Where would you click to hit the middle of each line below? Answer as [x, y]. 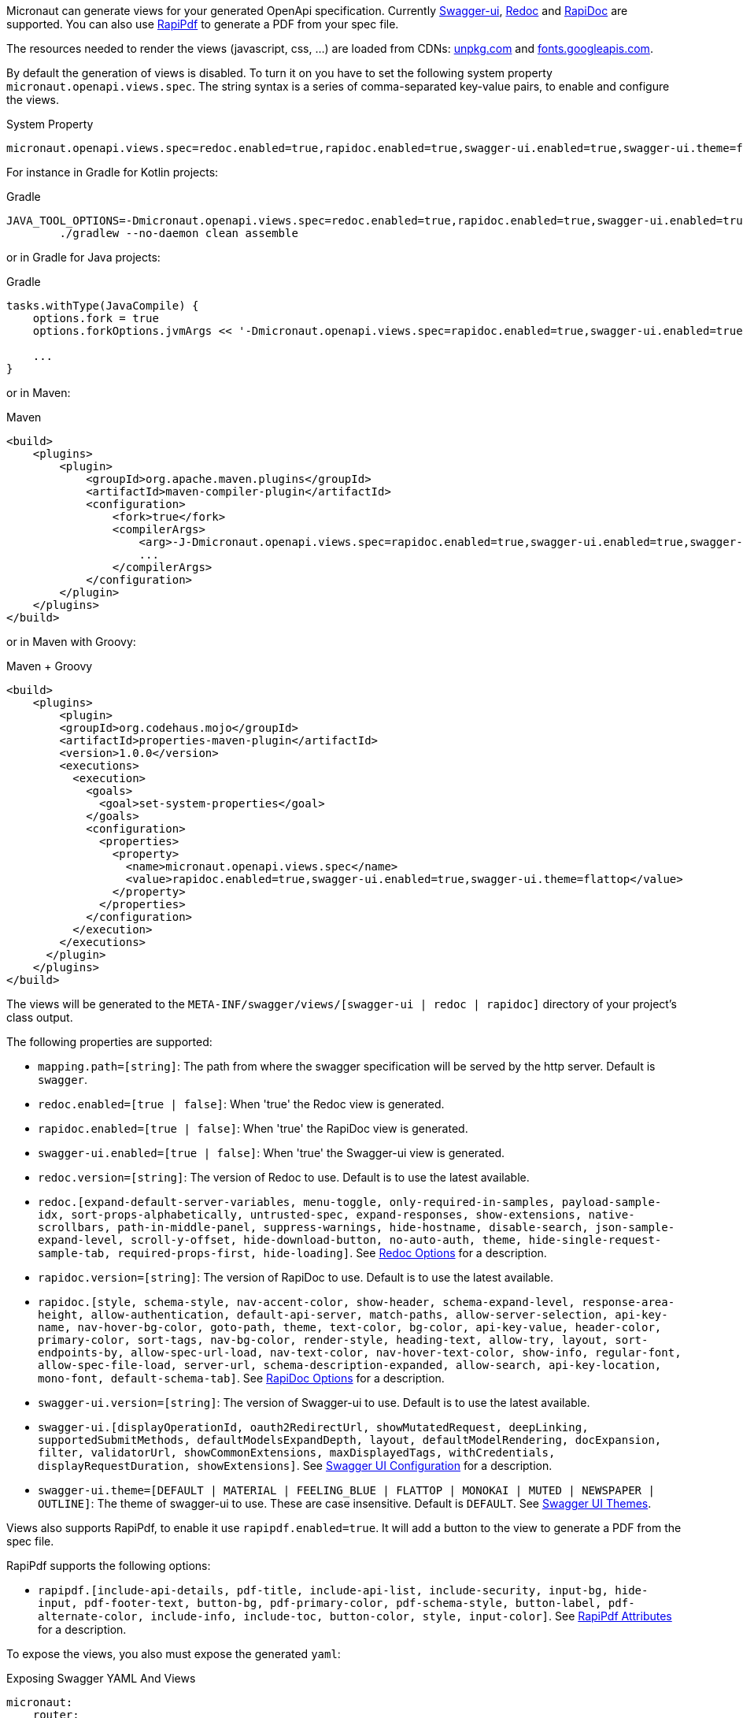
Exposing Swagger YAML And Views [101, 1678]
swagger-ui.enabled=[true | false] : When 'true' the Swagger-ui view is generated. [272, 1153]
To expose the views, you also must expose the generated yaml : [174, 1654]
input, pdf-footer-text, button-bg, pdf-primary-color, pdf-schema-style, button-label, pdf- [336, 1603]
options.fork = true [96, 318]
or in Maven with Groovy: [71, 642]
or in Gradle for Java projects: [83, 257]
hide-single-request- [595, 1240]
